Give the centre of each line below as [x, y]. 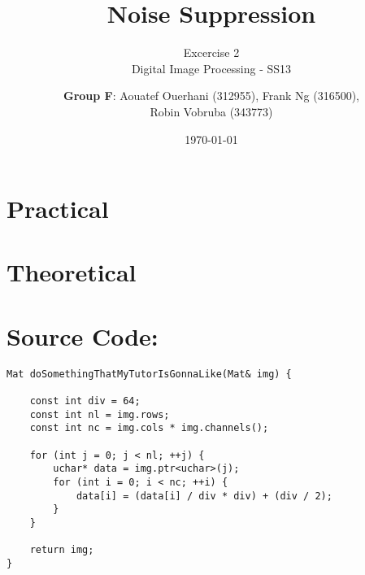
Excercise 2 [211, 52]
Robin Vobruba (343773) [211, 111]
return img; [62, 550]
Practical [58, 209]
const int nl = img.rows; [100, 414]
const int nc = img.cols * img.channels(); [149, 428]
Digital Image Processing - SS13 [211, 68]
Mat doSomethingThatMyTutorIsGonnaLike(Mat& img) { [149, 374]
